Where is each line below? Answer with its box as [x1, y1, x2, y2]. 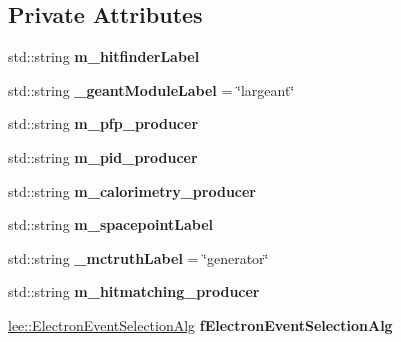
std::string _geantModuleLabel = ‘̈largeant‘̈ [8, 79, 295, 100]
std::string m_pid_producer [8, 146, 198, 167]
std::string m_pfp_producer [8, 113, 199, 134]
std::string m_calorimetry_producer [8, 180, 256, 201]
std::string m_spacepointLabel [8, 214, 213, 235]
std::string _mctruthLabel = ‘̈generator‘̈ [8, 247, 269, 268]
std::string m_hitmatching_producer [8, 281, 260, 302]
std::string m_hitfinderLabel [8, 46, 200, 67]
